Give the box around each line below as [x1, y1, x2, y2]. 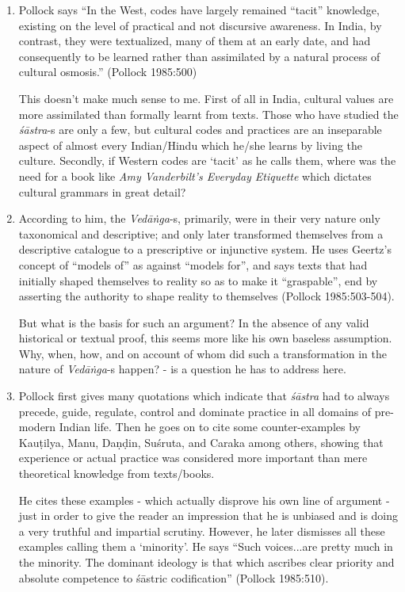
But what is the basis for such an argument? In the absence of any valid [18, 314, 369, 330]
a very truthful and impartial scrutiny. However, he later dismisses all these [18, 522, 385, 539]
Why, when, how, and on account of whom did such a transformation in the [18, 345, 388, 361]
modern [18, 418, 56, 435]
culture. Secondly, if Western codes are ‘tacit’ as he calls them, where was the [18, 152, 396, 169]
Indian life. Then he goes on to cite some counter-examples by [59, 418, 361, 435]
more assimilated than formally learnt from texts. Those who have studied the [18, 105, 399, 122]
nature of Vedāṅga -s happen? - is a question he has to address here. [18, 361, 346, 377]
